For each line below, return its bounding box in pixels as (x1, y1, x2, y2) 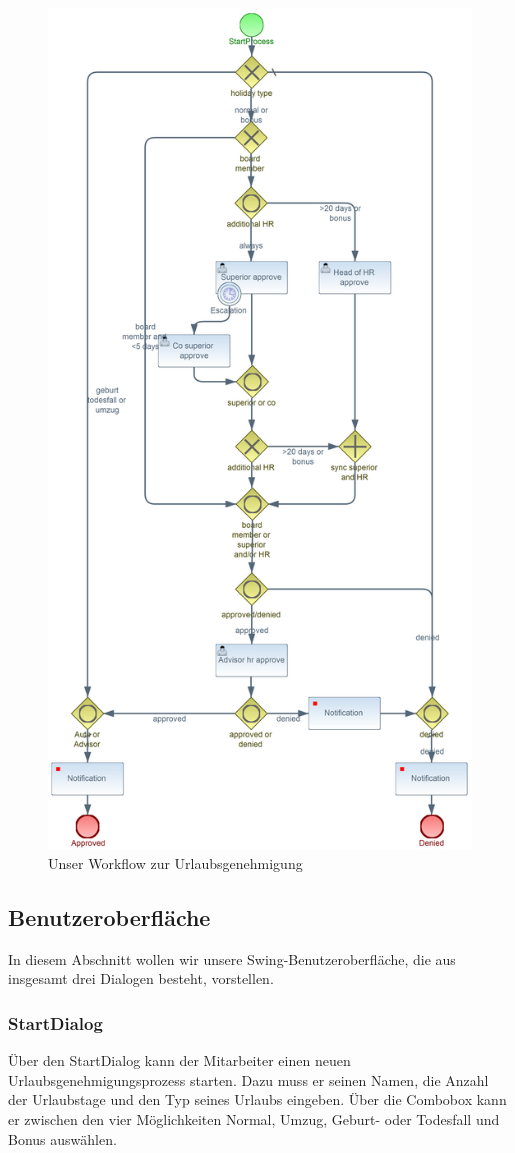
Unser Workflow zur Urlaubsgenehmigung (48, 853, 303, 874)
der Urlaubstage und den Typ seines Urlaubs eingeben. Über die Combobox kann (8, 1089, 507, 1110)
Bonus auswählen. (8, 1128, 117, 1149)
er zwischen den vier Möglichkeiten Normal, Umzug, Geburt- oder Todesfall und (8, 1109, 500, 1129)
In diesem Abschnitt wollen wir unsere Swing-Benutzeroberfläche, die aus (8, 948, 456, 969)
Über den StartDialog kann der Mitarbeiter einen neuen (8, 1050, 351, 1071)
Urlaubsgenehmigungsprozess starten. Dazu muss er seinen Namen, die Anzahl (8, 1069, 489, 1090)
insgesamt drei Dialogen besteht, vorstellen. (8, 968, 274, 989)
